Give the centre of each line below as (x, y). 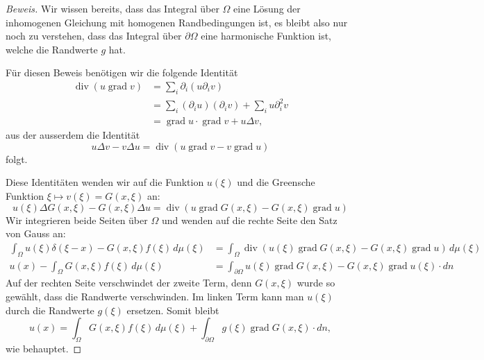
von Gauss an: (36, 233)
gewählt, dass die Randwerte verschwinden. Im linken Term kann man (155, 296)
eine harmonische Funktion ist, (266, 36)
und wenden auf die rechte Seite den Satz (249, 220)
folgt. (17, 158)
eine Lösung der (267, 8)
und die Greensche (276, 182)
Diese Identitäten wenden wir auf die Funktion (105, 182)
